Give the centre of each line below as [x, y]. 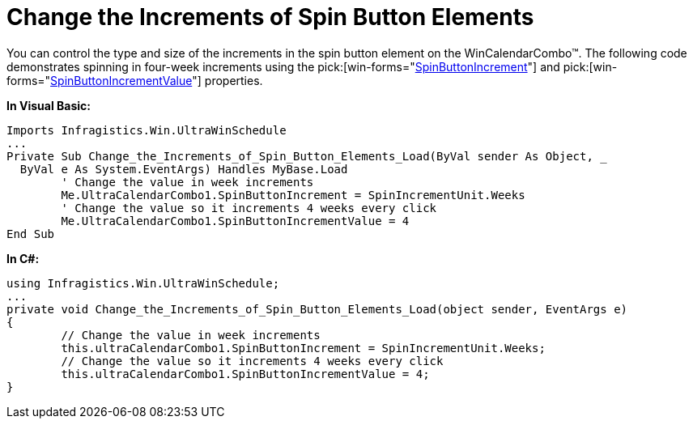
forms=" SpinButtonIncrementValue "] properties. [135, 80]
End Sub [31, 234]
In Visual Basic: [49, 105]
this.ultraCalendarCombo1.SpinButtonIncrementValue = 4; [245, 374]
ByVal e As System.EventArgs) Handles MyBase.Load [184, 169]
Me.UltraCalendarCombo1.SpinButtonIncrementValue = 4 [235, 221]
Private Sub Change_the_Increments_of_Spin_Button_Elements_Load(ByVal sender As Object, [300, 156]
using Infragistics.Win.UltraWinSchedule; [143, 283]
